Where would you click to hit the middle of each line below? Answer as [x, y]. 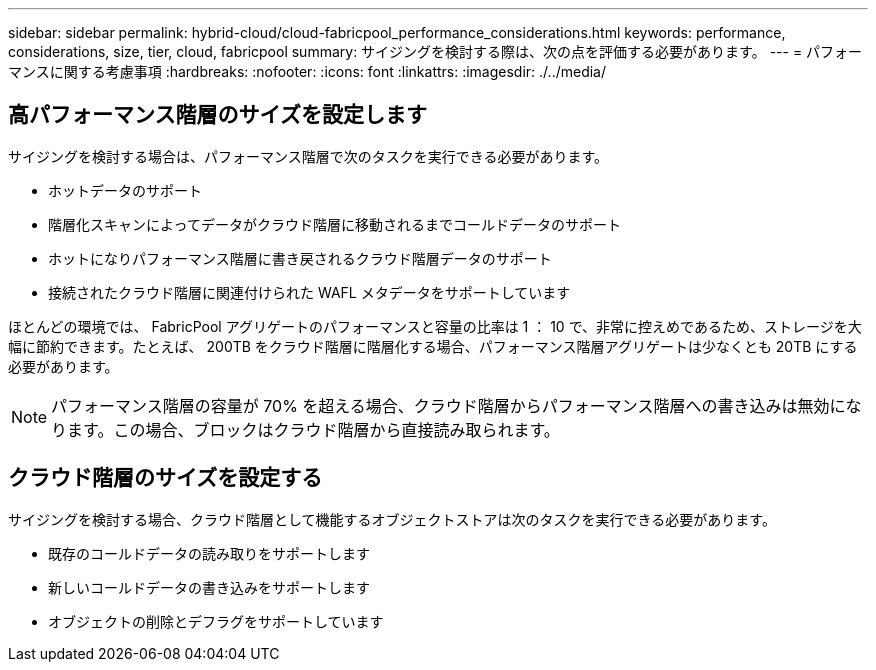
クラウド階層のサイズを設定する [165, 478]
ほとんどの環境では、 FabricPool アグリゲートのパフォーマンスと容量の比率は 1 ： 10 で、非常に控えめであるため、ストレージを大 [435, 326]
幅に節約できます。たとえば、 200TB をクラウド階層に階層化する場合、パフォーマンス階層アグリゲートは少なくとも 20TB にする [433, 346]
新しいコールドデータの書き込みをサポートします [209, 587]
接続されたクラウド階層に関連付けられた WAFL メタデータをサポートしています [309, 292]
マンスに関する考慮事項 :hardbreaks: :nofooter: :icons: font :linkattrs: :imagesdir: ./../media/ [307, 71]
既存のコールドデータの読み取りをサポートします [209, 553]
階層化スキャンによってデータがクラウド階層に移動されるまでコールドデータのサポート [334, 224]
